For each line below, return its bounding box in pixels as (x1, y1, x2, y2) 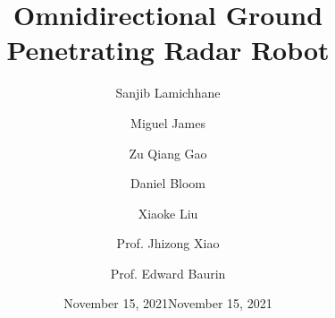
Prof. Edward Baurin (110, 263, 226, 282)
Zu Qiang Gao (129, 143, 207, 162)
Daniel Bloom (130, 174, 205, 193)
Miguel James (130, 113, 205, 132)
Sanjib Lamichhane (115, 83, 221, 102)
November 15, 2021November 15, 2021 (63, 294, 272, 313)
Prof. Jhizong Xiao (116, 234, 220, 253)
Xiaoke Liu (138, 203, 198, 222)
